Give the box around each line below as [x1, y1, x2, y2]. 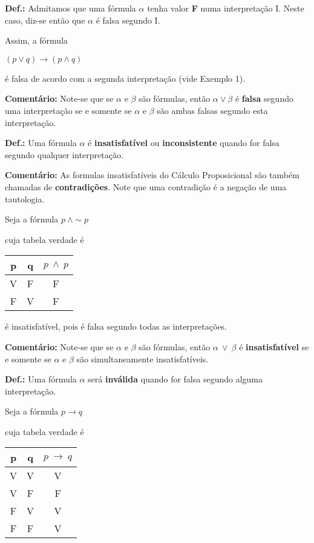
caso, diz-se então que [5, 13, 85, 26]
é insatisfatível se [239, 340, 309, 353]
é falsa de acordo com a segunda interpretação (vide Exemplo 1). [5, 72, 246, 84]
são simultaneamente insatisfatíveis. [76, 352, 209, 365]
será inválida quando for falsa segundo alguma [88, 373, 263, 385]
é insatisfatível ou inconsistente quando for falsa [88, 136, 280, 149]
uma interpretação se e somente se [5, 104, 132, 116]
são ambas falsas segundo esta [157, 104, 268, 116]
